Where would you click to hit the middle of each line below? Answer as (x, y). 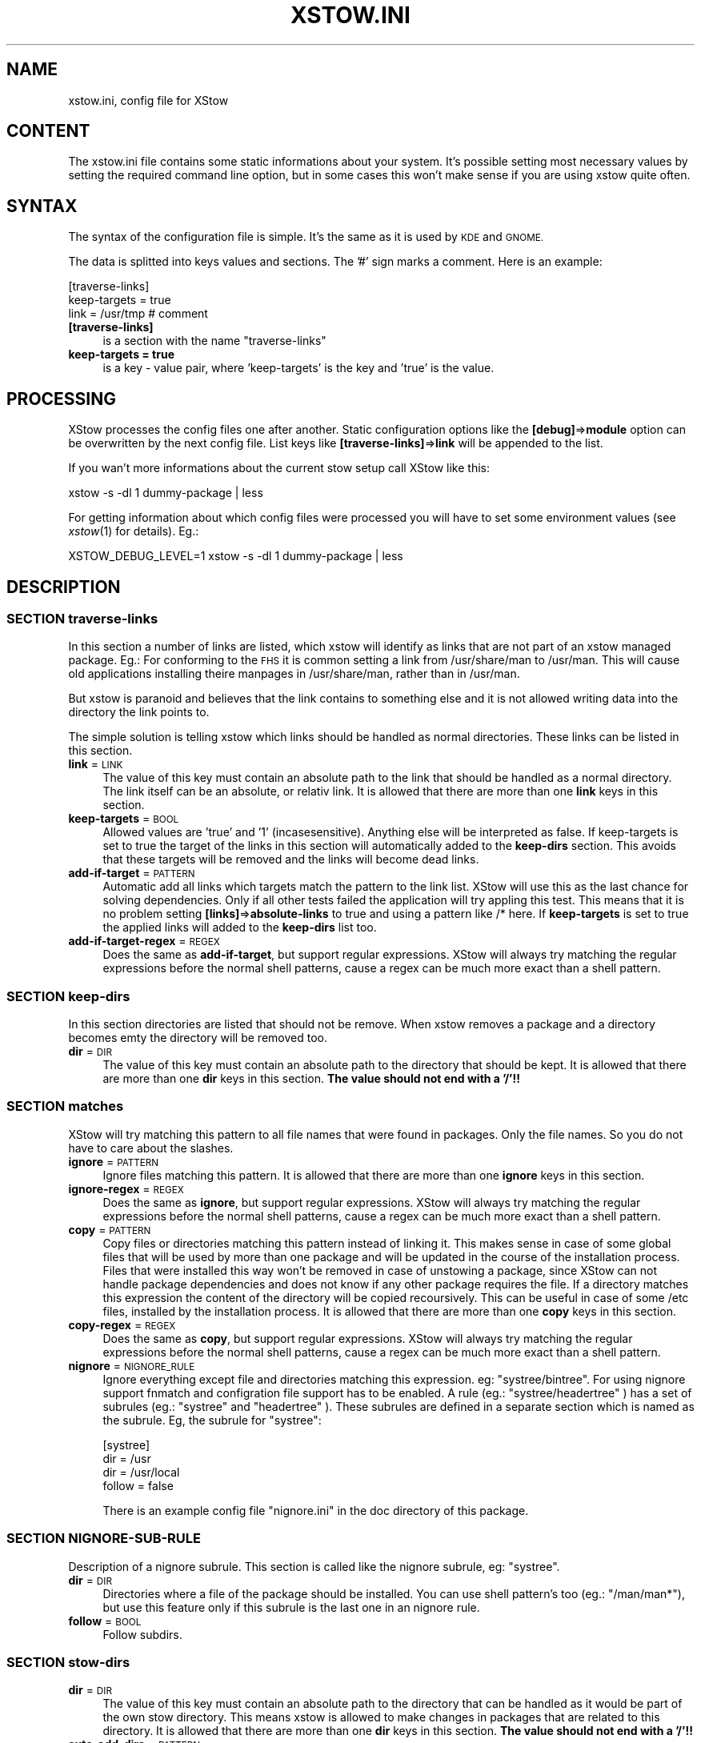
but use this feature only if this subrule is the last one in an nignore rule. (291, 1607)
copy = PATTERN (110, 1229)
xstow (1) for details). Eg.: (134, 531)
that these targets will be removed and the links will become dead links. (291, 859)
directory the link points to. (139, 712)
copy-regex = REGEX (122, 1324)
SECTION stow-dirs (68, 1662)
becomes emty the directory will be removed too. (198, 1038)
